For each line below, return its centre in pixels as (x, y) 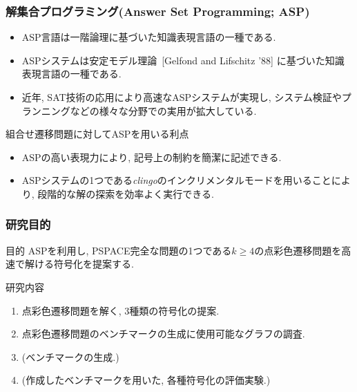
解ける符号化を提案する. (79, 264)
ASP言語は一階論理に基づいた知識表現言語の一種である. (149, 37)
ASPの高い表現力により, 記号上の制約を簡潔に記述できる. (152, 157)
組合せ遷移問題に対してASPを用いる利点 (97, 134)
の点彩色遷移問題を (298, 250)
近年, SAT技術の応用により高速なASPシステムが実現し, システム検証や (182, 97)
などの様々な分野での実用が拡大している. (163, 110)
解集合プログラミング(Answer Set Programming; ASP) (158, 11)
